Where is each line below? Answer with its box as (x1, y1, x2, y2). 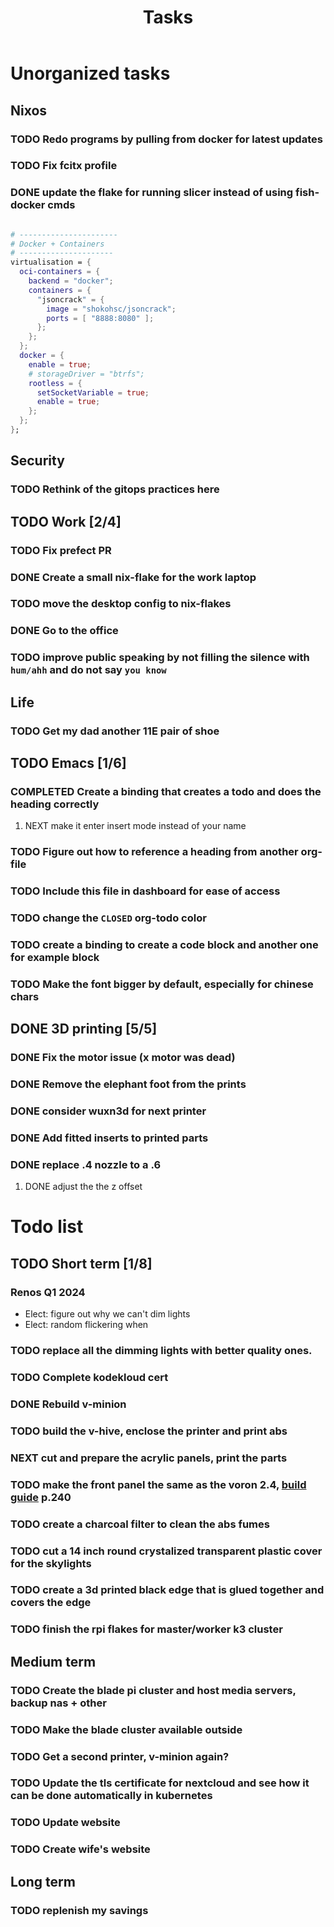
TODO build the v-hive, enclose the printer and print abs (10, 1424, 288, 1438)
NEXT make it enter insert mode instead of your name (24, 820, 247, 832)
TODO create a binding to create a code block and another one (10, 937, 319, 951)
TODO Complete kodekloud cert (10, 1370, 169, 1384)
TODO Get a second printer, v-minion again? (10, 1749, 230, 1763)
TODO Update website (10, 1816, 121, 1830)
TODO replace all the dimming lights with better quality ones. (10, 1344, 313, 1358)
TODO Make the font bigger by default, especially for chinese (10, 977, 314, 991)
